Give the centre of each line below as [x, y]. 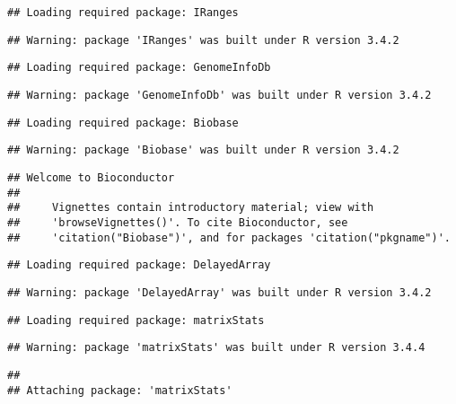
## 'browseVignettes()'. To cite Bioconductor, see [178, 222]
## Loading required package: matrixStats [136, 320]
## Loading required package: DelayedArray [139, 265]
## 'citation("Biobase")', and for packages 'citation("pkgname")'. [229, 237]
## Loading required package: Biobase [123, 123]
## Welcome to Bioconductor [91, 177]
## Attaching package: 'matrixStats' [120, 390]
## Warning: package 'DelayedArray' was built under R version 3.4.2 [219, 292]
